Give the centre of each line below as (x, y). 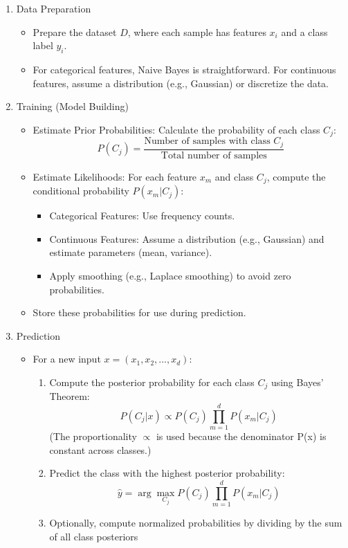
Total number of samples (214, 155)
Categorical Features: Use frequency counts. (142, 216)
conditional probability (81, 191)
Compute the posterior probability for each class (152, 382)
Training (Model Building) (72, 106)
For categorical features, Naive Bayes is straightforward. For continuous (184, 69)
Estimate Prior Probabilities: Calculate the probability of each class (176, 129)
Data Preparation (54, 8)
